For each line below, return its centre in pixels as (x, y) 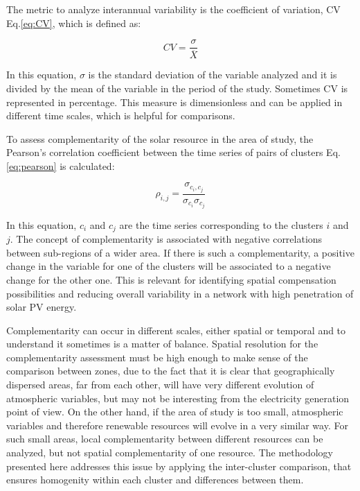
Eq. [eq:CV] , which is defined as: (74, 23)
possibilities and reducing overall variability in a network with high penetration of (180, 293)
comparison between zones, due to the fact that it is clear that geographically (171, 371)
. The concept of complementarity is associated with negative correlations (166, 239)
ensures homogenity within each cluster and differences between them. (155, 480)
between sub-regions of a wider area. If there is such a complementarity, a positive (180, 252)
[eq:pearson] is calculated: (61, 165)
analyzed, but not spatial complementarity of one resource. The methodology (170, 453)
